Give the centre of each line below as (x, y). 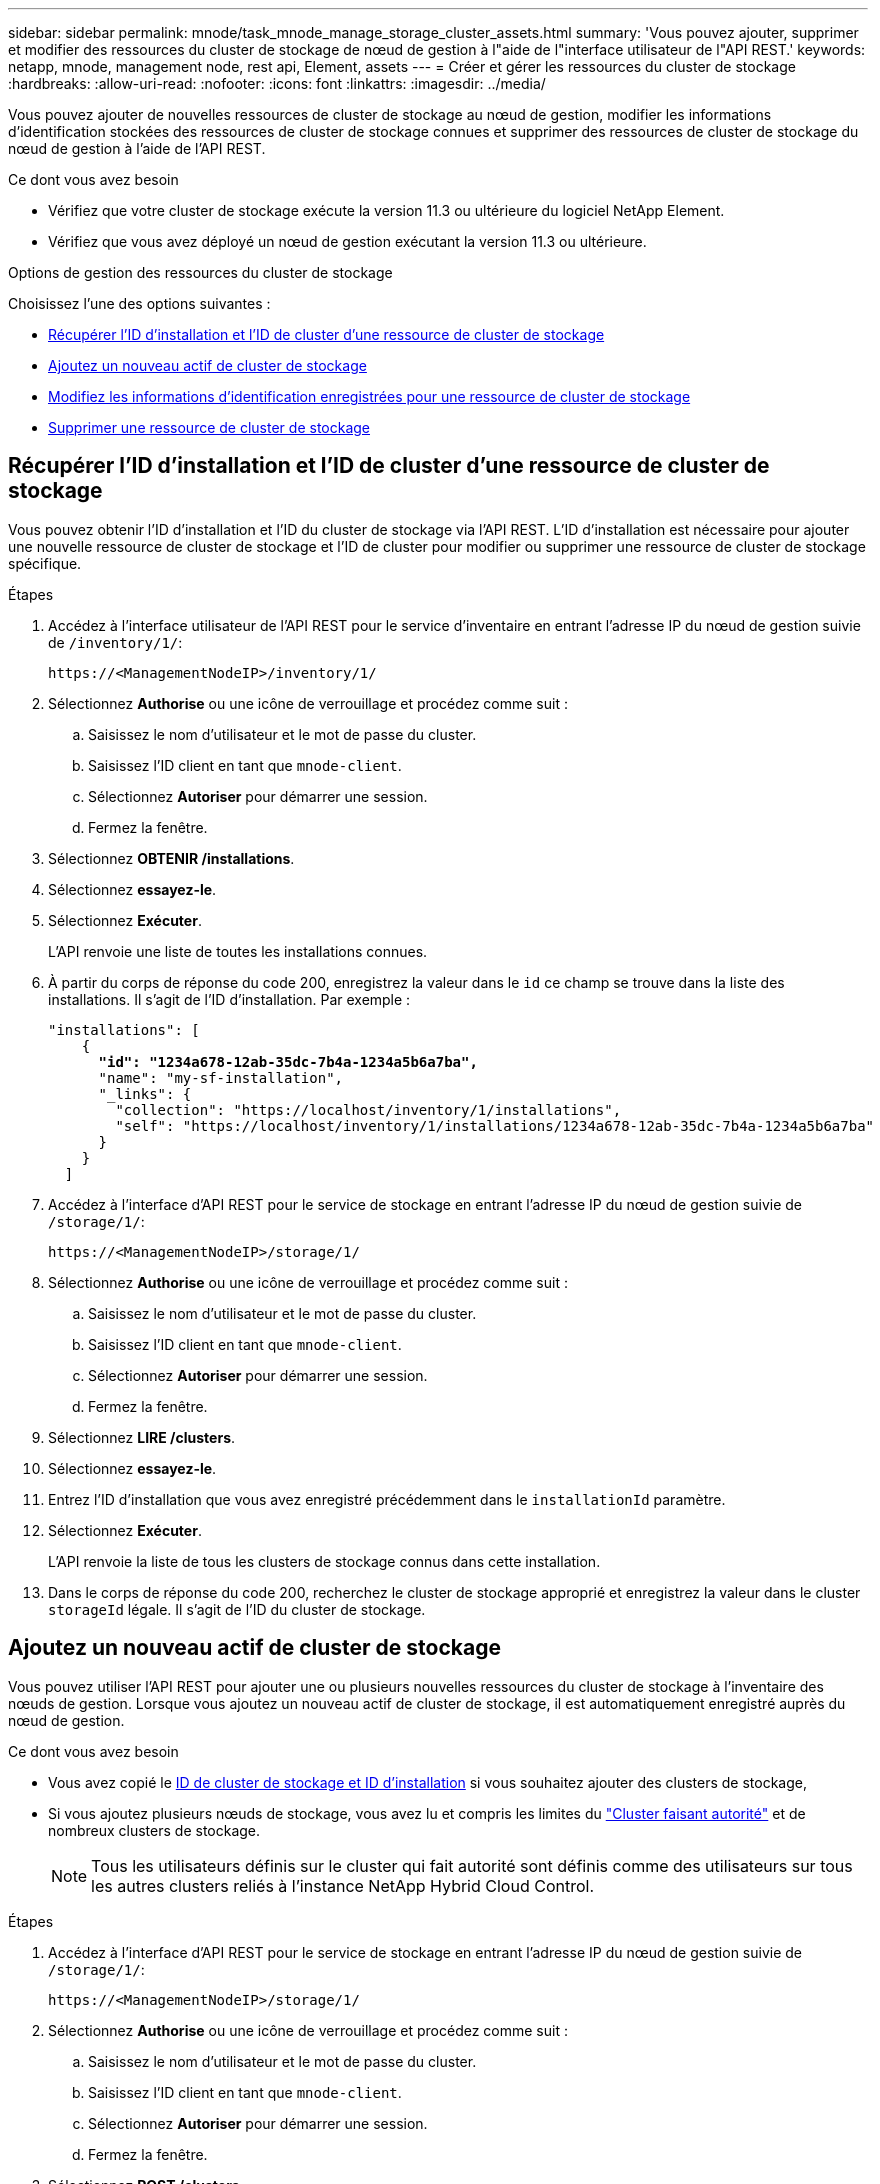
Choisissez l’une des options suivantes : (139, 303)
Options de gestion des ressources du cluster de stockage (200, 272)
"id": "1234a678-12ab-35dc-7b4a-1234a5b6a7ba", (288, 1061)
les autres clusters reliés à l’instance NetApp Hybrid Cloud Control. (343, 1885)
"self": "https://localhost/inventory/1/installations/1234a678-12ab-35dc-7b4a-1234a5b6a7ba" (495, 1125)
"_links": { (145, 1093)
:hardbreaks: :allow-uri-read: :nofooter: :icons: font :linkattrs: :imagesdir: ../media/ (277, 83)
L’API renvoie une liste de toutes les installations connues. (238, 951)
